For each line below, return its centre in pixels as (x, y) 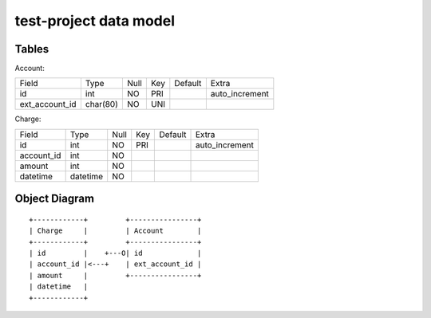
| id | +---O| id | (115, 253)
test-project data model (95, 21)
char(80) (102, 104)
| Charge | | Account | (115, 231)
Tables (32, 49)
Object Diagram (55, 199)
